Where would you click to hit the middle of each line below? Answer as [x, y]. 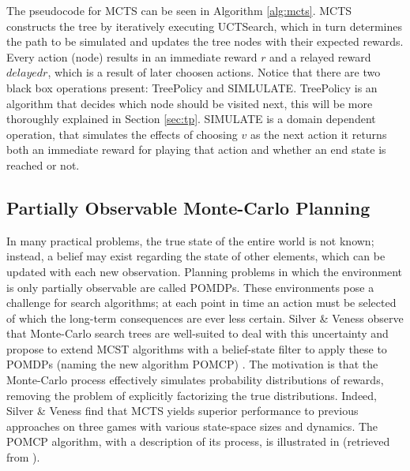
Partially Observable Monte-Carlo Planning [188, 207]
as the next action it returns [318, 134]
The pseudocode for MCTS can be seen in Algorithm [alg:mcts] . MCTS [179, 10]
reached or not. [43, 164]
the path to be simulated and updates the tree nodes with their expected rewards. [205, 41]
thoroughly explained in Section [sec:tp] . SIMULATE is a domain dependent [191, 119]
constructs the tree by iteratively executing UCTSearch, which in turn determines [204, 26]
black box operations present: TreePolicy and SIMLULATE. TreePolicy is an [192, 87]
